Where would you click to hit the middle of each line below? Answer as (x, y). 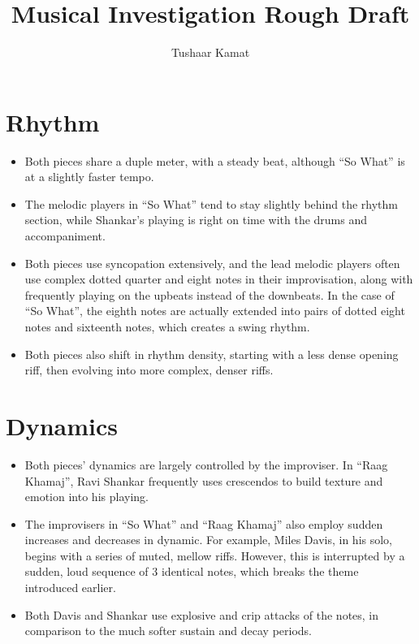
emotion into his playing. (86, 497)
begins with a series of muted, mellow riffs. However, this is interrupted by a (215, 555)
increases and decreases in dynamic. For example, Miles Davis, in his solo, (208, 540)
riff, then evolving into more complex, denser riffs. (149, 370)
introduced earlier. (70, 588)
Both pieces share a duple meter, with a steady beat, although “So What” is (215, 160)
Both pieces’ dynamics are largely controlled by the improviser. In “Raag (206, 464)
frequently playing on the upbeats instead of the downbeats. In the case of (209, 294)
